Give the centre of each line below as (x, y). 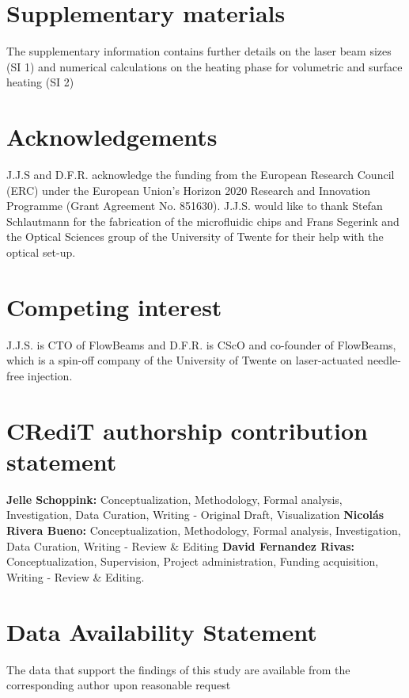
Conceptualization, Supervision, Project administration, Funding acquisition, (193, 561)
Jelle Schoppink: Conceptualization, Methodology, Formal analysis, (174, 499)
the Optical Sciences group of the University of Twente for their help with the (195, 236)
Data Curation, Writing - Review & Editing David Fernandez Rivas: (181, 545)
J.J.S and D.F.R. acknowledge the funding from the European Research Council (201, 175)
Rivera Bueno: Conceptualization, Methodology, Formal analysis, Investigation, (204, 530)
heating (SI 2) (40, 82)
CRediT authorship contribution (187, 430)
